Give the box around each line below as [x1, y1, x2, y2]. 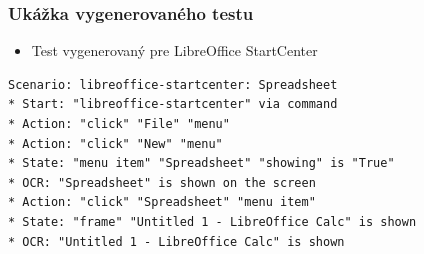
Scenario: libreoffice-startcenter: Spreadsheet [8, 77, 338, 92]
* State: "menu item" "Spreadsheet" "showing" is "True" [8, 156, 395, 171]
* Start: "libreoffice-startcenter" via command [8, 97, 338, 112]
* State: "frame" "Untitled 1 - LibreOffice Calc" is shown [8, 214, 417, 229]
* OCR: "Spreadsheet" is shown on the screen [8, 175, 316, 190]
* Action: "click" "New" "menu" [8, 136, 223, 151]
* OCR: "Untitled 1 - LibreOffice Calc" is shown [8, 234, 345, 249]
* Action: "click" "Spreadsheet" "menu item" [8, 195, 316, 210]
